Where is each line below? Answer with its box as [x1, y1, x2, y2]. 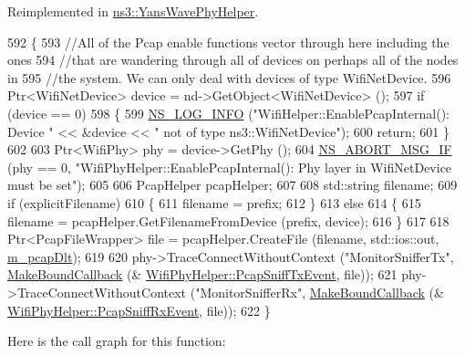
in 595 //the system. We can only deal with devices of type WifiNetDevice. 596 [7, 68, 451, 87]
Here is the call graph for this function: [7, 331, 226, 351]
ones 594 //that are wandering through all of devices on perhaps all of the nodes [7, 50, 459, 69]
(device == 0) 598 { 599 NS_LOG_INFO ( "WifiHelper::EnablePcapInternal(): [7, 103, 449, 122]
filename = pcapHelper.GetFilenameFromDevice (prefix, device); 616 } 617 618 [7, 211, 449, 230]
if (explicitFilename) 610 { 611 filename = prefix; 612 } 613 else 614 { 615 [7, 193, 421, 212]
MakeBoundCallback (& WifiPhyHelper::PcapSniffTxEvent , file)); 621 [7, 265, 398, 284]
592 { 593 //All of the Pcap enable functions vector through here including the [7, 32, 449, 51]
